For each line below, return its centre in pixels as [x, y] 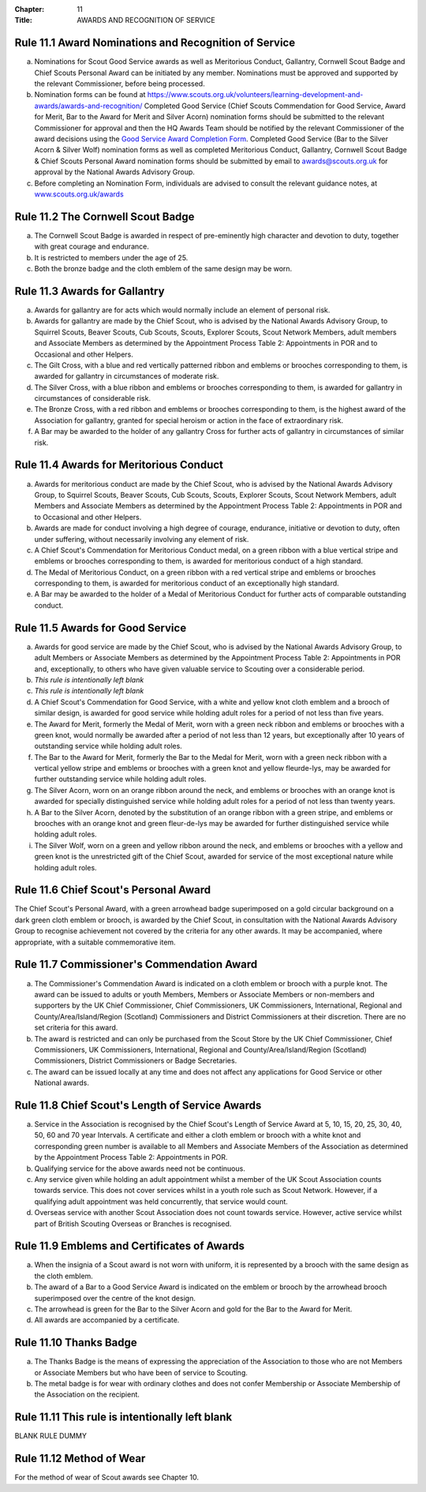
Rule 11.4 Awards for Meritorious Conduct [119, 465]
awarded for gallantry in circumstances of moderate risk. [127, 376]
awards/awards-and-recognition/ [88, 106]
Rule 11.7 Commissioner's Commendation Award [136, 965]
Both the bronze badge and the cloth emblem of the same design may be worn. [163, 269]
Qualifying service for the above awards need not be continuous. [140, 1169]
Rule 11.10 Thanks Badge [76, 1342]
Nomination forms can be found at [90, 95]
